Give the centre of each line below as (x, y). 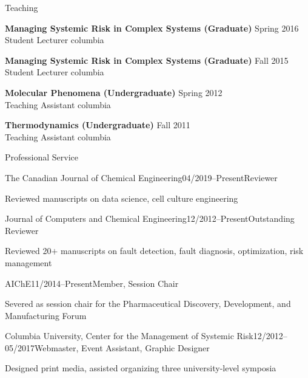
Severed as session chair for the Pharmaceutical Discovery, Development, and (148, 304)
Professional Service (42, 157)
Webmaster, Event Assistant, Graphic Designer (122, 347)
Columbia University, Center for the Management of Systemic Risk (129, 336)
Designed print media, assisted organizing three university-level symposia (141, 368)
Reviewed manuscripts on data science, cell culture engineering (122, 198)
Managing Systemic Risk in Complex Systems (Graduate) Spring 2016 (152, 28)
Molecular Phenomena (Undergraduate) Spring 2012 (114, 92)
